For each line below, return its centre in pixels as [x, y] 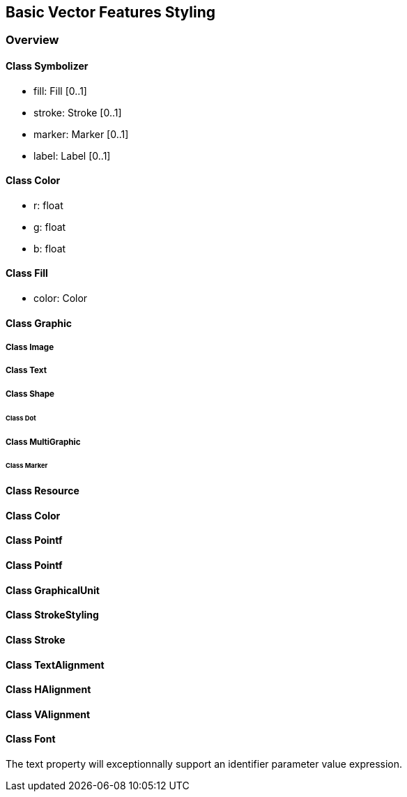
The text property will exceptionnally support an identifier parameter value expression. [204, 764]
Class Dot [21, 418]
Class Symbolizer [47, 66]
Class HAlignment [48, 690]
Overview [32, 40]
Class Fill [27, 273]
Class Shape [30, 394]
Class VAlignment [48, 714]
